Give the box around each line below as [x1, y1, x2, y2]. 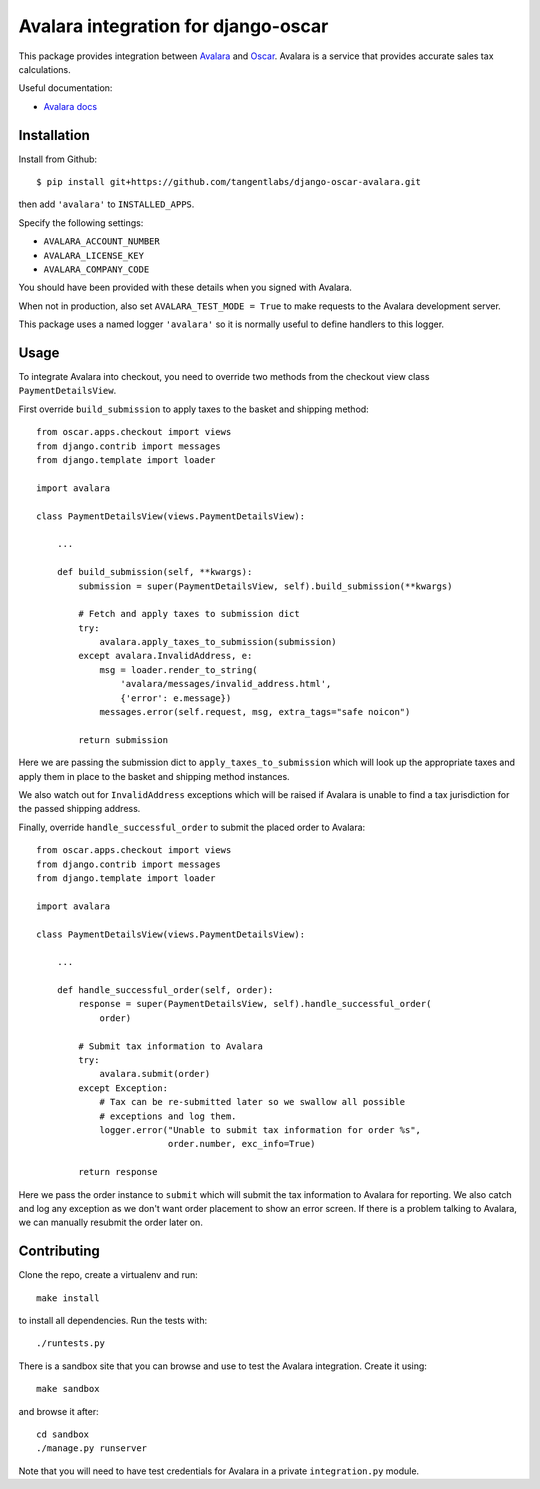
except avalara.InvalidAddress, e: [78, 650, 253, 662]
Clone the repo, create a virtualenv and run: [18, 1269, 199, 1281]
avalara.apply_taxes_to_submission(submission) [99, 636, 337, 648]
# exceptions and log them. [99, 1110, 237, 1122]
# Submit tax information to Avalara [78, 1040, 264, 1052]
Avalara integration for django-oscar [18, 15, 329, 37]
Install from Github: [18, 153, 98, 165]
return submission [78, 734, 169, 745]
